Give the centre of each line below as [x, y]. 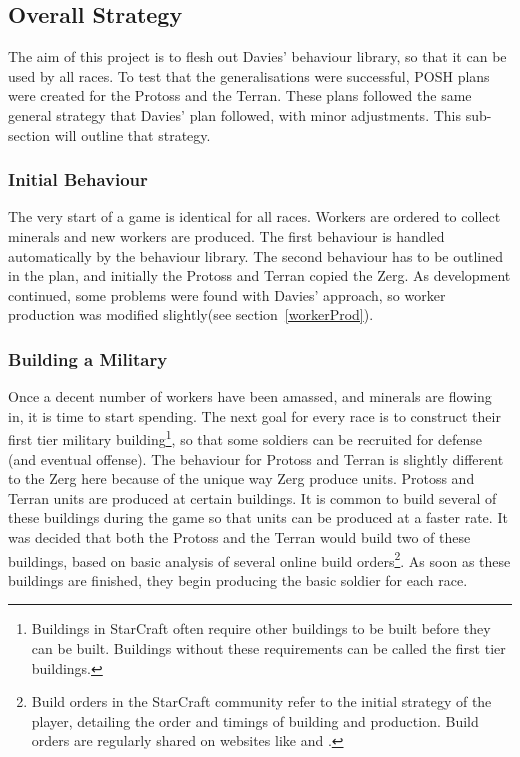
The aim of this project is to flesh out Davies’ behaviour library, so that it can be [257, 56]
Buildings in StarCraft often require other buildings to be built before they [261, 628]
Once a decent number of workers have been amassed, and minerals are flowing [250, 396]
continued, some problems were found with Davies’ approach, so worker [227, 294]
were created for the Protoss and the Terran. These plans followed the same [240, 95]
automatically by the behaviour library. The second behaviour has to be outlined [256, 255]
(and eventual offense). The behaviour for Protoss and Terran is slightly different [256, 458]
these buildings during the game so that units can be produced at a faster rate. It [258, 517]
